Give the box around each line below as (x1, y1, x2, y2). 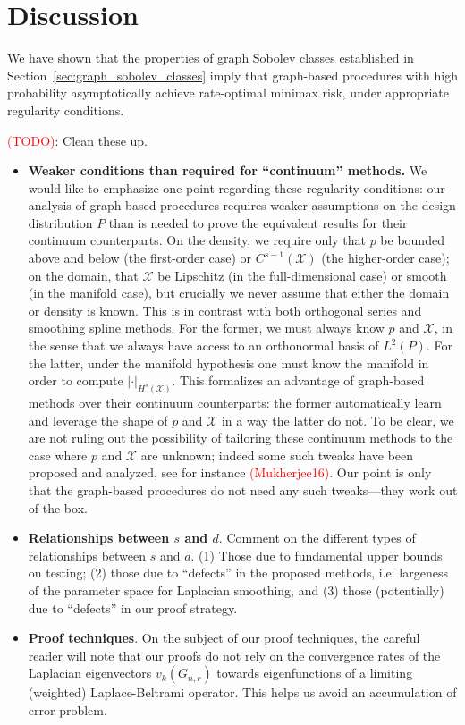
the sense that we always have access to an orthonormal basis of (28, 336, 379, 355)
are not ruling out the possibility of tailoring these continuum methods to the (28, 428, 453, 447)
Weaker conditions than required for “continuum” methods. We (28, 161, 427, 180)
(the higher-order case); (321, 249, 450, 267)
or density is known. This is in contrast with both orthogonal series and (28, 300, 422, 319)
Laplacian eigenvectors (28, 663, 152, 682)
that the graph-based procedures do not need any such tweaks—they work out (28, 481, 458, 500)
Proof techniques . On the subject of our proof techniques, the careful (28, 628, 420, 647)
